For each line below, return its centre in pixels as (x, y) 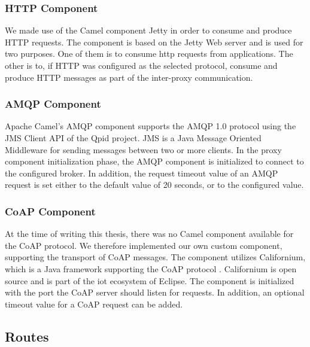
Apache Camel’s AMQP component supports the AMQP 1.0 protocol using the (151, 126)
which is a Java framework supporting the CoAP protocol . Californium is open (151, 268)
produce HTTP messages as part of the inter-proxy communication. (129, 77)
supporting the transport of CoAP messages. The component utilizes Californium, (155, 257)
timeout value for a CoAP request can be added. (94, 304)
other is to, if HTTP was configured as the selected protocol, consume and (141, 65)
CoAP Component (50, 211)
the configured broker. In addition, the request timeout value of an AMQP (142, 173)
